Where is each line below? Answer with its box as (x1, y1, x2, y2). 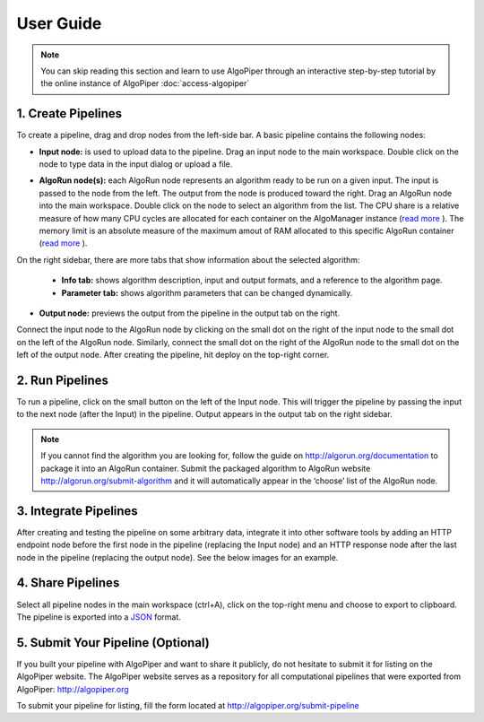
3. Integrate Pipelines (16, 503, 138, 518)
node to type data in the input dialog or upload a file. (39, 159, 233, 170)
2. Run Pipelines (16, 372, 109, 387)
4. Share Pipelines (16, 575, 120, 591)
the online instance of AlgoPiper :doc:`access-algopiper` (40, 78, 250, 89)
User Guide (16, 13, 102, 33)
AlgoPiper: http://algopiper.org (16, 683, 129, 694)
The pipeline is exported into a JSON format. (16, 611, 181, 622)
